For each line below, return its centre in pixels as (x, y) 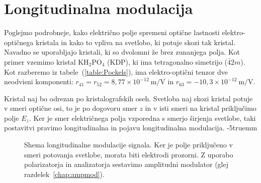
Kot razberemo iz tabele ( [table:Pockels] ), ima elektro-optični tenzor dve (116, 71)
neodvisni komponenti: (39, 81)
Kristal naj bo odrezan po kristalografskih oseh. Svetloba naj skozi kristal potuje (128, 98)
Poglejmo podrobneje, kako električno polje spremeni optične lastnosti (112, 32)
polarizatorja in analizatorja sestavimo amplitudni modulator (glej (126, 164)
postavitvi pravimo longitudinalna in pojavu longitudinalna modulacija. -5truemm (131, 128)
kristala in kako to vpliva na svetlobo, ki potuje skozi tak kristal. (136, 42)
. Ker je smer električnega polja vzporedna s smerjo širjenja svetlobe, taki (142, 118)
